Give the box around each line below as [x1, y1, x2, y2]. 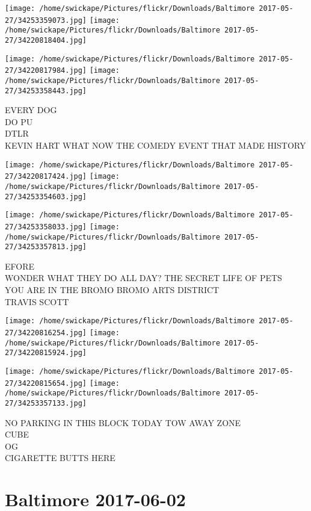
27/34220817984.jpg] [5, 66, 87, 75]
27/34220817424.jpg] [5, 172, 87, 181]
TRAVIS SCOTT [5, 295, 69, 308]
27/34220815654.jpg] [5, 379, 87, 388]
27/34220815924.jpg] [5, 348, 87, 358]
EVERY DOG [5, 104, 57, 116]
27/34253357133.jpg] [5, 398, 87, 407]
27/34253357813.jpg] [5, 243, 87, 252]
